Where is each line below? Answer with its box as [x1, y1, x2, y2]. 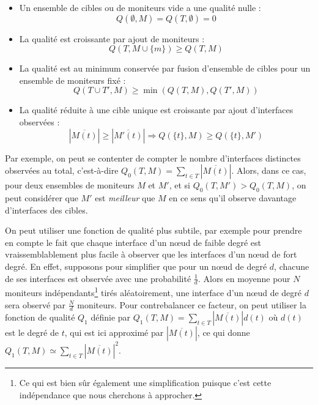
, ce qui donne [197, 326, 250, 339]
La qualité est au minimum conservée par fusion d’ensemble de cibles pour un [19, 62, 311, 75]
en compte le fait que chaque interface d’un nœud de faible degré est [5, 236, 261, 248]
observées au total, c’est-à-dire [5, 164, 119, 177]
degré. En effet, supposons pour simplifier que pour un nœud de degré [5, 259, 267, 272]
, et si [169, 179, 190, 191]
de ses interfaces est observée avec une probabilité [5, 272, 191, 284]
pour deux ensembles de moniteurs [5, 179, 135, 191]
